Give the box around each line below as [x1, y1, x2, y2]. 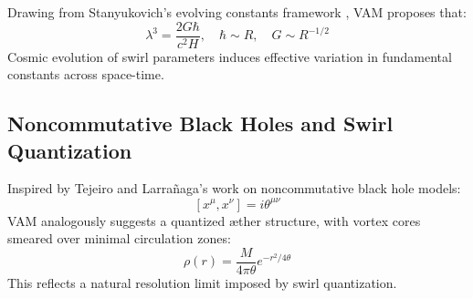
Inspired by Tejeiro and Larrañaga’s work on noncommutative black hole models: [7, 179, 461, 198]
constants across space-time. [7, 65, 164, 84]
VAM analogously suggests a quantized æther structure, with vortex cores [7, 211, 421, 230]
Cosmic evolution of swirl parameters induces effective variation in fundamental [7, 46, 452, 66]
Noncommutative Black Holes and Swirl [7, 109, 394, 138]
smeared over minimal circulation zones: [7, 229, 231, 248]
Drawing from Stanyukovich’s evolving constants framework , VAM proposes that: [7, 3, 467, 21]
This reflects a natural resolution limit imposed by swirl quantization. [7, 272, 397, 292]
